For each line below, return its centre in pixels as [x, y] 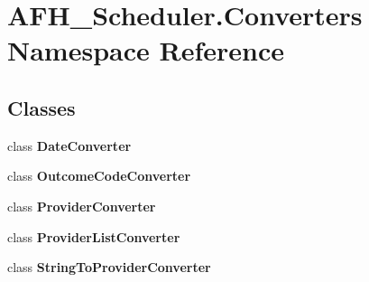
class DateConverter [69, 145]
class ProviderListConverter [94, 236]
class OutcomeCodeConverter [99, 176]
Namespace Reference [146, 50]
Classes [42, 107]
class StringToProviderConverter [109, 267]
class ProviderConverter [82, 206]
